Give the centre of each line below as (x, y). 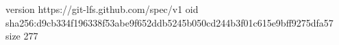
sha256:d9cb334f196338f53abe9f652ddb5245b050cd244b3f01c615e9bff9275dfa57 (169, 22)
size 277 (22, 36)
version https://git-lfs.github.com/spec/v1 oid (102, 9)
